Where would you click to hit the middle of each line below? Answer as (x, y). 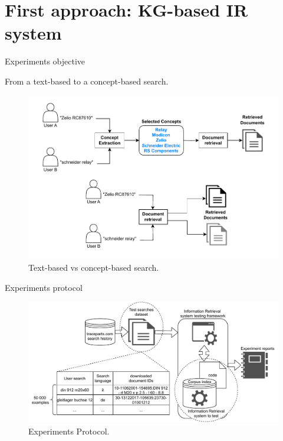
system (33, 33)
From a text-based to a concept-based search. (87, 81)
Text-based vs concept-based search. (94, 267)
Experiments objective (45, 61)
